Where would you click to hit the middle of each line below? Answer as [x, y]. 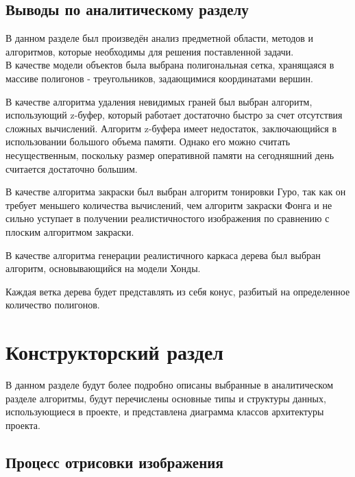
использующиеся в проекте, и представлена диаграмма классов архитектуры [165, 412]
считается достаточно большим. [72, 168]
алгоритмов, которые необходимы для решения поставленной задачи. [150, 51]
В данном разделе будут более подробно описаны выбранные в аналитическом [170, 385]
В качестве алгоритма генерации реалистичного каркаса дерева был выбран [163, 255]
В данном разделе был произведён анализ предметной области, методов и [160, 38]
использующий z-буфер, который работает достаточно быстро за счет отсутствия [174, 115]
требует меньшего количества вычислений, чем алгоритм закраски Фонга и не [169, 205]
